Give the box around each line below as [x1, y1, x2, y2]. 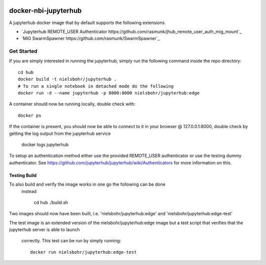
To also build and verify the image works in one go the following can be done [9, 181, 166, 187]
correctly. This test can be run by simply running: [21, 238, 121, 244]
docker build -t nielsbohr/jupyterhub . [18, 76, 117, 82]
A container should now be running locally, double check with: [9, 101, 135, 107]
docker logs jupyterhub [21, 141, 69, 147]
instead [21, 188, 37, 194]
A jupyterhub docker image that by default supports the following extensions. [9, 20, 166, 26]
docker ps [18, 112, 41, 118]
